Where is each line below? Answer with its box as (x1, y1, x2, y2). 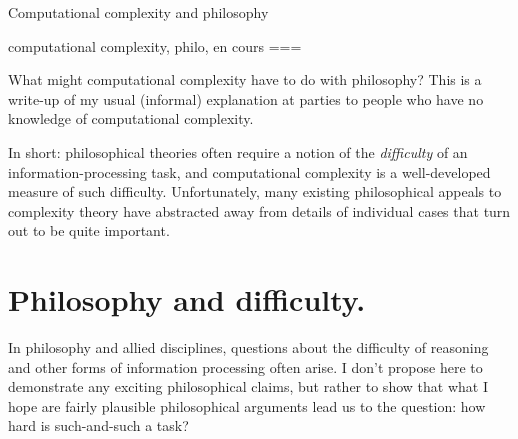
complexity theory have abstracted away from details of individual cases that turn (8, 200, 511, 221)
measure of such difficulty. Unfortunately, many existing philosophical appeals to (8, 181, 502, 202)
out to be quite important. (8, 220, 170, 241)
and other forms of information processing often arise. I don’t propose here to (8, 356, 483, 377)
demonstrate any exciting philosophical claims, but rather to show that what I (8, 376, 488, 397)
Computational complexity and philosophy (8, 2, 269, 22)
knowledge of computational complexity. (8, 108, 254, 129)
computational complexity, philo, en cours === (8, 35, 302, 56)
